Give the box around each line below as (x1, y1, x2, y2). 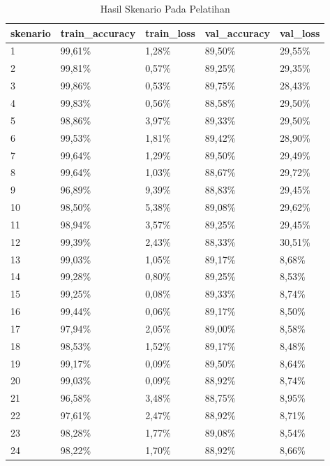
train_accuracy (60, 25, 136, 40)
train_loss (145, 25, 195, 40)
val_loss (280, 25, 320, 40)
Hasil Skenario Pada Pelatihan (100, 1, 230, 15)
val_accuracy (204, 25, 271, 40)
